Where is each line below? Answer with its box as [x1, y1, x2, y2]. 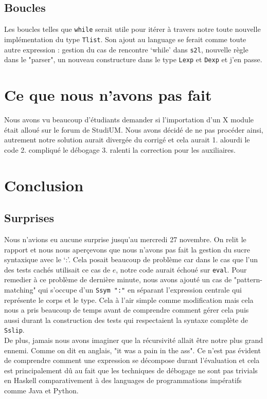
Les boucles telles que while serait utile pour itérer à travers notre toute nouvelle [4, 24, 261, 34]
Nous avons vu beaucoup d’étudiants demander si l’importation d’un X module [4, 114, 254, 124]
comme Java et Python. [4, 385, 79, 395]
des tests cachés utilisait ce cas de [4, 264, 111, 275]
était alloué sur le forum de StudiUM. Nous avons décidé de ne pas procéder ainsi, [4, 124, 263, 135]
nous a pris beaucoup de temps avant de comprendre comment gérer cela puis [4, 304, 249, 315]
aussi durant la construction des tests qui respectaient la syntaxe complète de [4, 314, 248, 325]
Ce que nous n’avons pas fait [4, 84, 212, 105]
